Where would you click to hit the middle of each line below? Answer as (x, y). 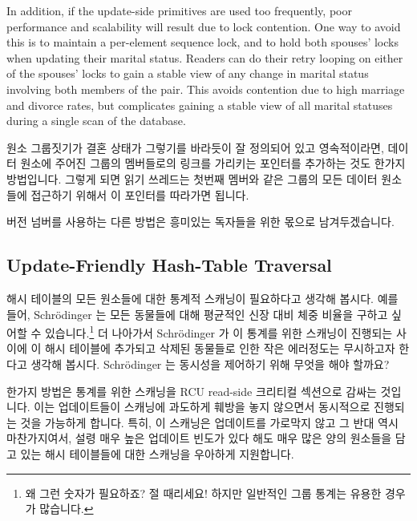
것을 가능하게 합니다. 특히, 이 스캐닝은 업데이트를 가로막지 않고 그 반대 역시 (209, 422)
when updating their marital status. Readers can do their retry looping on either (205, 57)
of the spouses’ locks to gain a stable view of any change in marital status (188, 73)
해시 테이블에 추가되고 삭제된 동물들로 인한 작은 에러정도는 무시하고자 (220, 348)
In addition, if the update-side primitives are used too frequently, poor (179, 10)
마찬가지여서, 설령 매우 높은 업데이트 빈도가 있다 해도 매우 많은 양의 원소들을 (199, 438)
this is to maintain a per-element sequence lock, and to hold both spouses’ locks (202, 42)
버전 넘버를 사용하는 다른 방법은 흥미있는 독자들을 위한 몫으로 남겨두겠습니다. (200, 222)
